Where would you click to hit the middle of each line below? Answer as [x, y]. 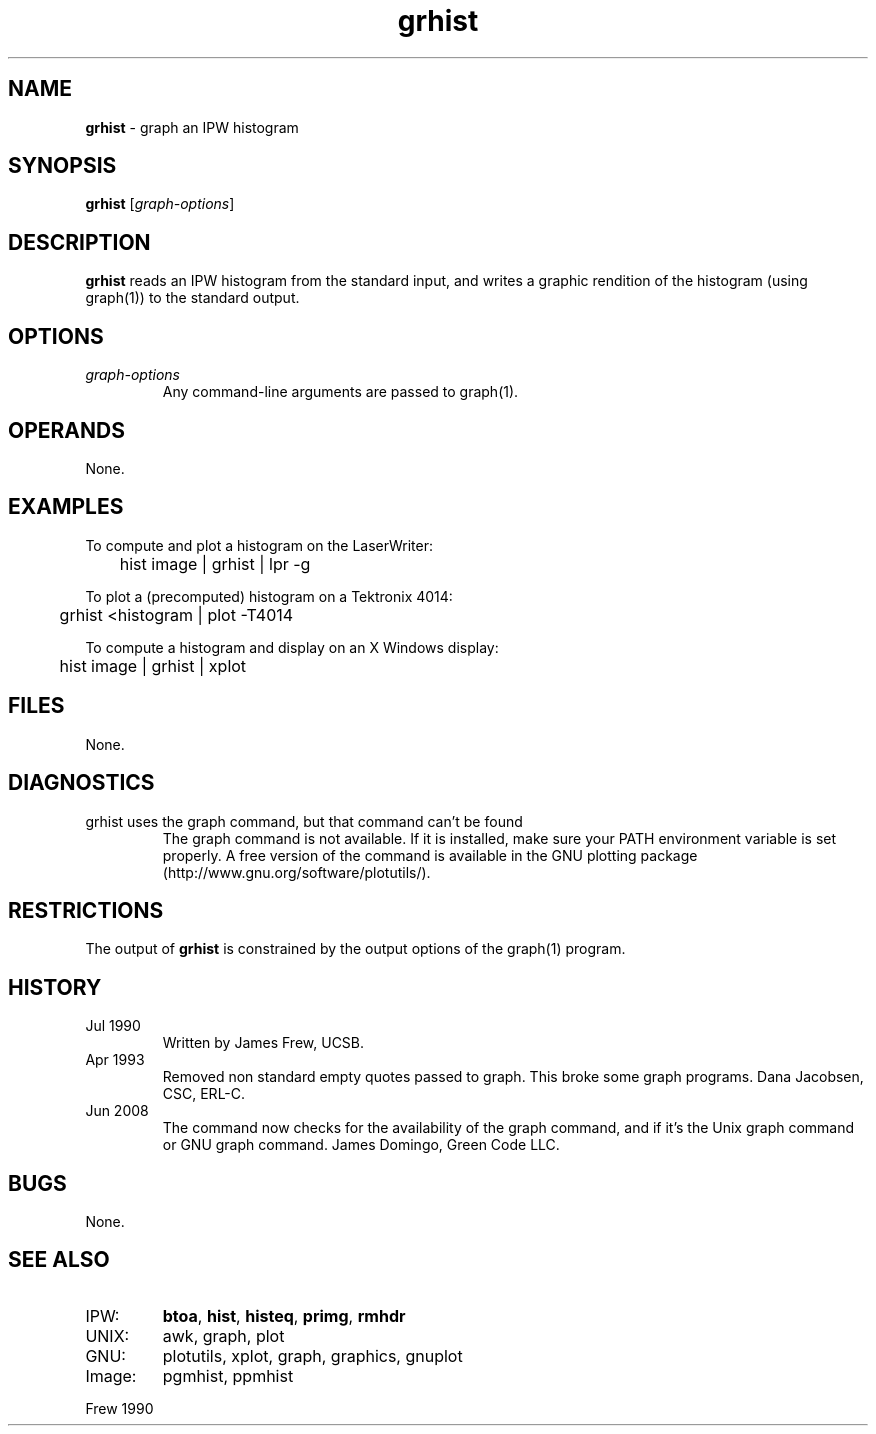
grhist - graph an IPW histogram [192, 127]
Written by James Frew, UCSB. [263, 1043]
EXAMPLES [66, 507]
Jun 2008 [117, 1111]
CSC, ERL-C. [204, 1094]
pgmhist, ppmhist [228, 1375]
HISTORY [55, 987]
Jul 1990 [113, 1026]
